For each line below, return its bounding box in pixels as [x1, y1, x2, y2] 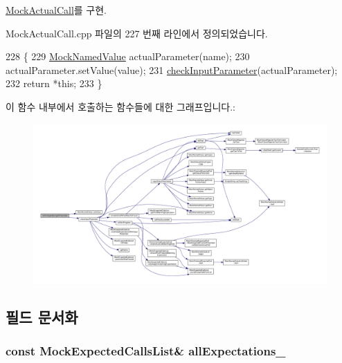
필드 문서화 [6, 306, 78, 327]
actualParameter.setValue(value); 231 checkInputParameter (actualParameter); [6, 62, 338, 77]
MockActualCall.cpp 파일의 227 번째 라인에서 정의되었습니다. [6, 26, 268, 40]
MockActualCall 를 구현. [6, 3, 107, 17]
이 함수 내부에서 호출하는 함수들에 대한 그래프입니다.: [6, 99, 235, 113]
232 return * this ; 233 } [6, 76, 102, 91]
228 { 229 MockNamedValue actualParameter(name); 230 [6, 49, 250, 64]
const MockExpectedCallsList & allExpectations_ [6, 342, 286, 359]
